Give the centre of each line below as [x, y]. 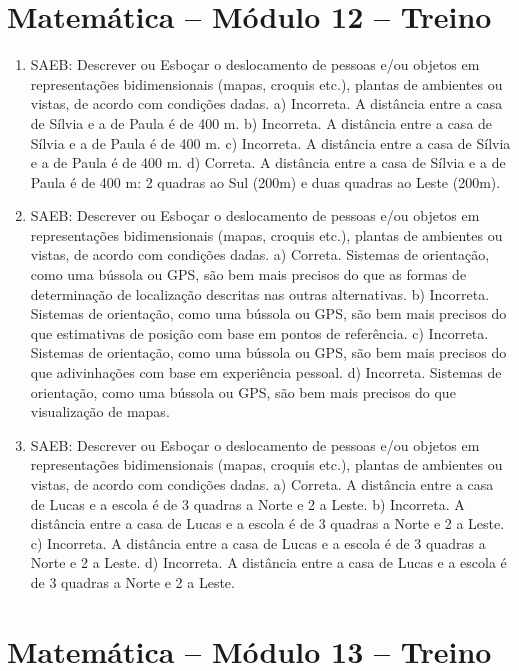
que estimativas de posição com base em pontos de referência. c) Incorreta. [259, 332]
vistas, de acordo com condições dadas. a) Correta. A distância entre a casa [262, 484]
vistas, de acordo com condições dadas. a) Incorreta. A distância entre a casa [266, 103]
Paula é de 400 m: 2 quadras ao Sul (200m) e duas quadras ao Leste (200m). [265, 181]
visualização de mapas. [100, 411]
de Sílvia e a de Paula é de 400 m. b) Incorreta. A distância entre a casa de [261, 122]
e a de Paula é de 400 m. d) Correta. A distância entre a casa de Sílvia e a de [268, 162]
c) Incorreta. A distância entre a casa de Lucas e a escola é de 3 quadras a [258, 542]
